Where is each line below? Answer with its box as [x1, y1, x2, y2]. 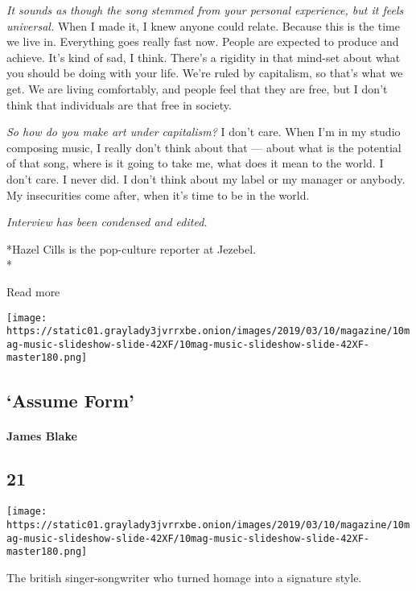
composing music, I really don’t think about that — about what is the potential [6, 138, 402, 155]
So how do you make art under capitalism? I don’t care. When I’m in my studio [6, 123, 401, 140]
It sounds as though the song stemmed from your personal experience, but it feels [6, 2, 404, 18]
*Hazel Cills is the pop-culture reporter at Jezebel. [6, 240, 257, 257]
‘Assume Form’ [6, 387, 134, 412]
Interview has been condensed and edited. [6, 213, 208, 230]
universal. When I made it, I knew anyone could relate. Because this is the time [6, 17, 400, 34]
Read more [6, 283, 60, 300]
